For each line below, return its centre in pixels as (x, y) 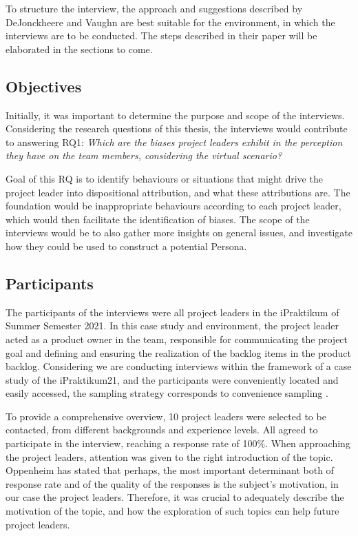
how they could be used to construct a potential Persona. (126, 246)
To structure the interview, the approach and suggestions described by (154, 8)
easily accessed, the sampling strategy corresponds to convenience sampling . (167, 393)
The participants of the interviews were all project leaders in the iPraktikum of (172, 312)
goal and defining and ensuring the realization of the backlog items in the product (178, 352)
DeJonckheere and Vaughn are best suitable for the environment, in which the (170, 22)
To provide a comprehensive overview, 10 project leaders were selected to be (166, 416)
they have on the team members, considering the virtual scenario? (144, 155)
